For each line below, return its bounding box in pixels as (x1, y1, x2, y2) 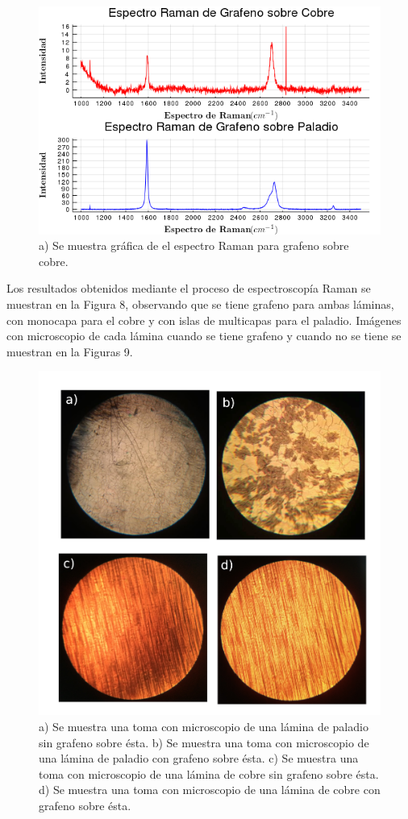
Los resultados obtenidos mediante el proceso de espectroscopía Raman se (6, 280, 371, 297)
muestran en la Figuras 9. (6, 343, 133, 360)
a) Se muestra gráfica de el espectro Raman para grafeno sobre (39, 237, 349, 254)
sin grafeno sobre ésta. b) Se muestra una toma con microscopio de (39, 734, 369, 750)
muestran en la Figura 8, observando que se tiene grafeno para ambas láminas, (6, 296, 394, 313)
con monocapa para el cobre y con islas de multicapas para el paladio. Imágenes (6, 311, 402, 328)
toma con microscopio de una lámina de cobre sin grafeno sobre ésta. (39, 765, 379, 782)
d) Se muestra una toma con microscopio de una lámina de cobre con (39, 781, 381, 798)
